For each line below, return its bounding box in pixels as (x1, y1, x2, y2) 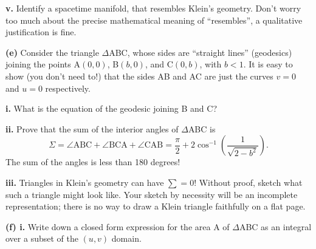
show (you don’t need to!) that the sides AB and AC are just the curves (5, 69, 273, 82)
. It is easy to (243, 58, 293, 70)
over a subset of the (5, 232, 78, 245)
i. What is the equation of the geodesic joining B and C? (5, 102, 218, 115)
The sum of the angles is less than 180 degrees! (5, 155, 180, 168)
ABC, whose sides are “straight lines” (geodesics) (109, 46, 292, 58)
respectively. (45, 81, 91, 94)
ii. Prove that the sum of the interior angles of (5, 122, 179, 135)
